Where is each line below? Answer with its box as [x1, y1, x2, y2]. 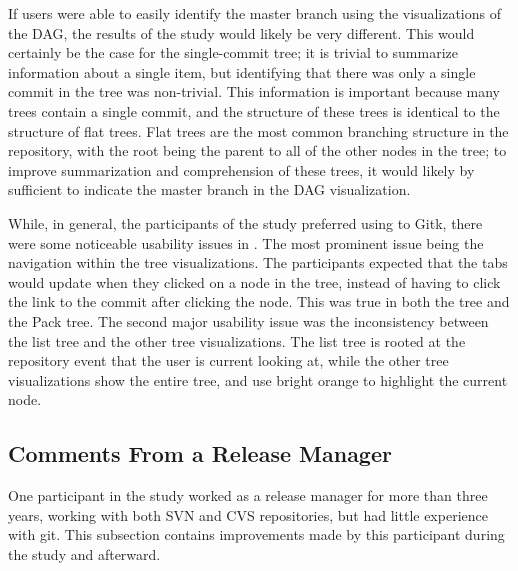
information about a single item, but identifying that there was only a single [8, 61, 476, 82]
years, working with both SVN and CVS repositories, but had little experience [8, 504, 488, 525]
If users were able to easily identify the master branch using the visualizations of [8, 3, 502, 23]
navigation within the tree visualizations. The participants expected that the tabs [8, 252, 508, 273]
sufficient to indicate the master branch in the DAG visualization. [8, 179, 411, 200]
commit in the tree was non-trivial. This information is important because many [8, 81, 501, 102]
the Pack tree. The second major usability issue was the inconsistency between [8, 310, 489, 331]
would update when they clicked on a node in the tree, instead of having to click [8, 271, 501, 292]
